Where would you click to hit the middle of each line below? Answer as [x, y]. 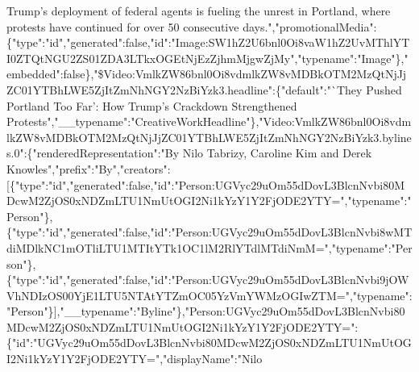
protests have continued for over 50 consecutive [123, 26]
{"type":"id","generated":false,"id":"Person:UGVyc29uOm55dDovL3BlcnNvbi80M [207, 184]
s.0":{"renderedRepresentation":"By [93, 153]
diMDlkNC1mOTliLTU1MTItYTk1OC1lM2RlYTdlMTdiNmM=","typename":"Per [209, 247]
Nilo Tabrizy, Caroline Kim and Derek [277, 153]
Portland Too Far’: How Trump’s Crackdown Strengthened [152, 105]
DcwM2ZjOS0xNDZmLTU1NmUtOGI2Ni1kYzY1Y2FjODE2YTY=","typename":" [209, 201]
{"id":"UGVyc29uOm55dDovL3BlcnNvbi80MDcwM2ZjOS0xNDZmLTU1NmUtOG [209, 343]
